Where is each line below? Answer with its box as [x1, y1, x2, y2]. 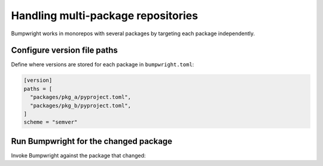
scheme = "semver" [23, 119, 78, 125]
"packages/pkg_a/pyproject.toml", [30, 94, 132, 101]
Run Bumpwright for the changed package [11, 136, 173, 146]
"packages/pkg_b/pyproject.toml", [30, 102, 132, 109]
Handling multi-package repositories [11, 9, 199, 22]
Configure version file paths [11, 45, 118, 56]
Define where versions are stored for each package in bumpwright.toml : [11, 61, 194, 68]
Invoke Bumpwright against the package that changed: [11, 152, 146, 159]
